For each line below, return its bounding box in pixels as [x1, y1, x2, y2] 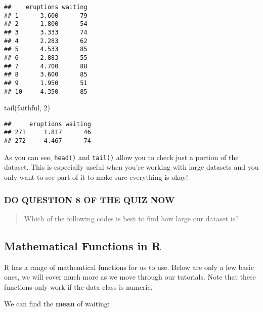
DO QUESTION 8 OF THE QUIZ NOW [4, 193, 175, 206]
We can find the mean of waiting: [4, 298, 110, 309]
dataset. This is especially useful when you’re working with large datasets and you [4, 162, 259, 172]
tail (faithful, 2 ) [4, 102, 51, 113]
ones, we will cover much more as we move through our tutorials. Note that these [4, 271, 256, 282]
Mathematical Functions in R [4, 238, 161, 253]
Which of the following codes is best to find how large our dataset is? [24, 213, 239, 223]
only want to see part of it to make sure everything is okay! [4, 172, 188, 182]
